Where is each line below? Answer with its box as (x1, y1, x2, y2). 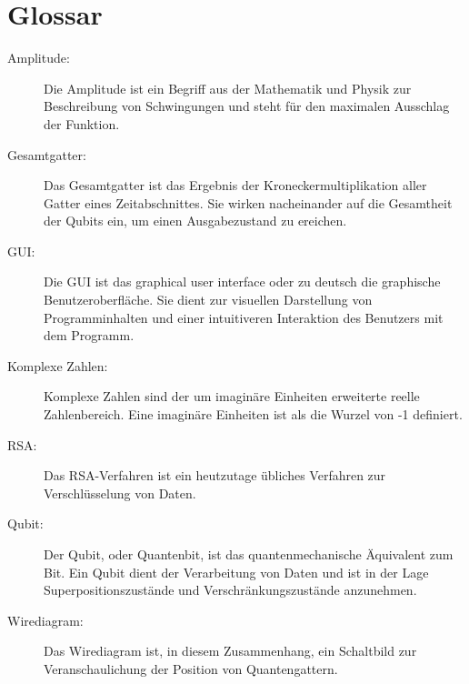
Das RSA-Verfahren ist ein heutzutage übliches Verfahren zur (44, 466, 386, 485)
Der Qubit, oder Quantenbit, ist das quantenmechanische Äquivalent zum (44, 545, 454, 563)
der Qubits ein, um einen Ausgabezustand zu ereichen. (44, 211, 347, 230)
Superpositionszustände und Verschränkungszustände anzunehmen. (44, 580, 417, 599)
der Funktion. (44, 114, 120, 133)
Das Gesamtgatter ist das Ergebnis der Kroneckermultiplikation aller (44, 176, 427, 195)
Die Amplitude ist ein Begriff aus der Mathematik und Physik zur (44, 78, 412, 97)
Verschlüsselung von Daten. (44, 483, 196, 502)
